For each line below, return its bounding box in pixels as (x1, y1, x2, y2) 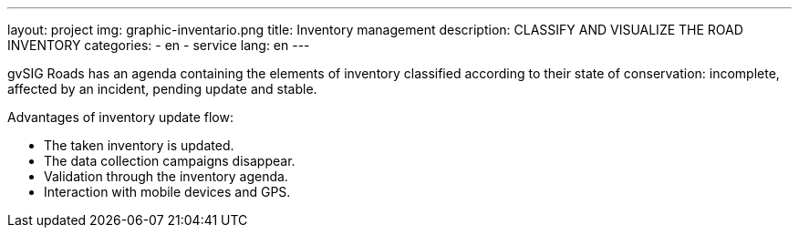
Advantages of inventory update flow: (7, 109, 233, 125)
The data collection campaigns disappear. (44, 153, 296, 169)
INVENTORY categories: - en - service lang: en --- (7, 37, 310, 53)
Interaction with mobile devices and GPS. (44, 184, 291, 199)
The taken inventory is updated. (44, 138, 234, 153)
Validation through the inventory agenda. (44, 169, 288, 184)
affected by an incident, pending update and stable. (7, 81, 317, 97)
